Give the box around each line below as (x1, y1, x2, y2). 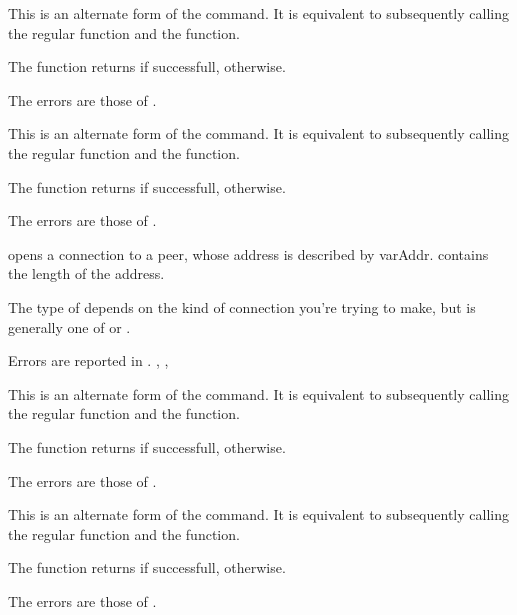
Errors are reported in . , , (8, 350, 169, 371)
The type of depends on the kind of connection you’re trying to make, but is (8, 296, 476, 317)
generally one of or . (8, 316, 131, 337)
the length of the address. (8, 263, 165, 284)
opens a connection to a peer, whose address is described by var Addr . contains (8, 243, 489, 264)
